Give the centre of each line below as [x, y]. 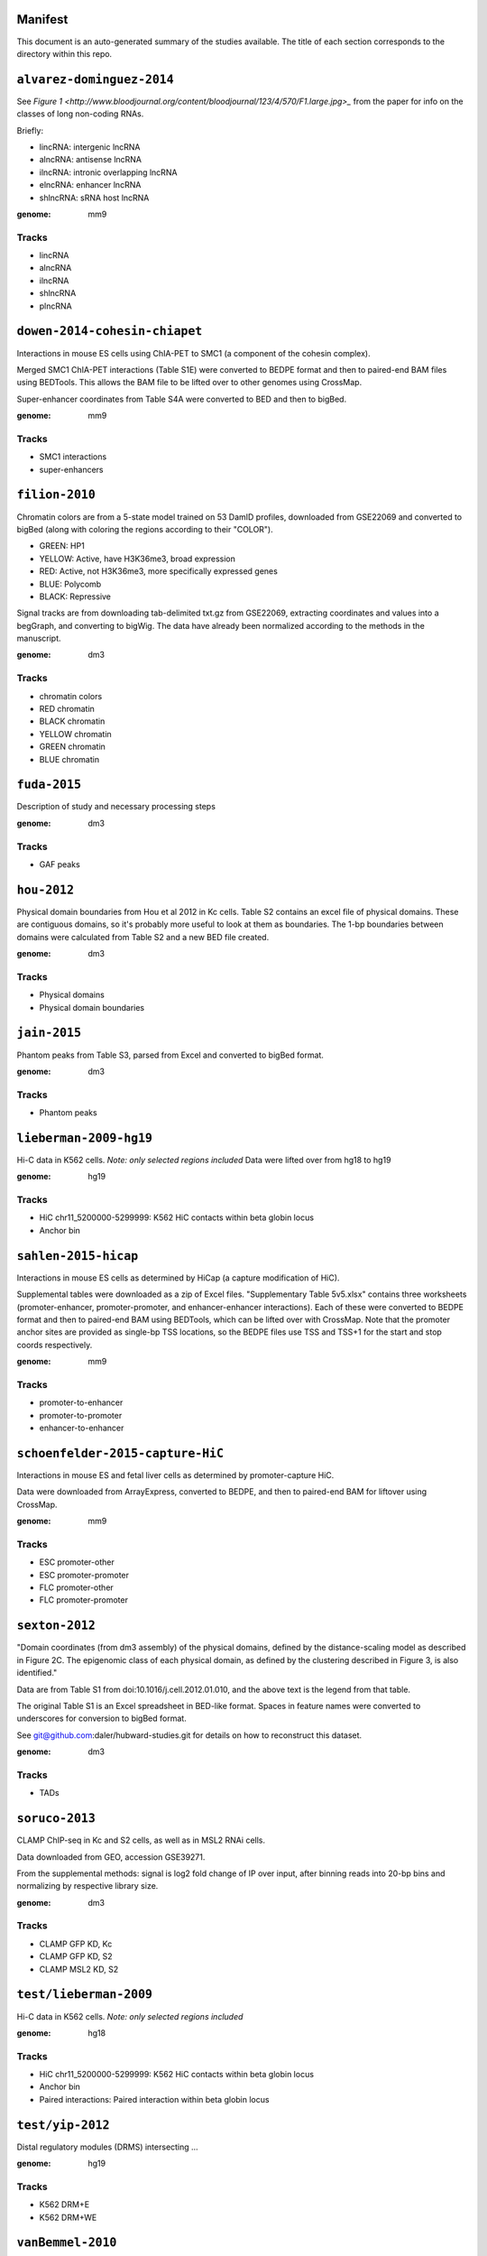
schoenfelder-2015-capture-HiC [120, 1453]
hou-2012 [46, 890]
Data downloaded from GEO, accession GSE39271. [111, 1857]
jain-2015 [49, 1033]
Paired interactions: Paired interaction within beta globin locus [154, 2099]
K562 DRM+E [64, 2205]
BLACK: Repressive [75, 596]
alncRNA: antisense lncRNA [91, 160]
